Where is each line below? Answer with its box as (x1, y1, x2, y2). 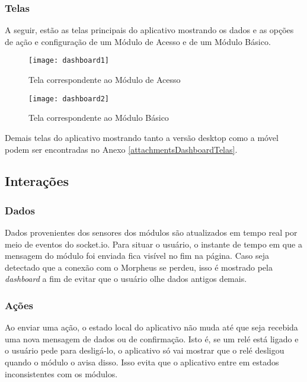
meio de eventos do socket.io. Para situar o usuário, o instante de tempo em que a (5, 237, 302, 250)
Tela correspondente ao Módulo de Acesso (28, 73, 181, 86)
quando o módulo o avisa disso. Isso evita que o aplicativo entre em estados (5, 356, 279, 368)
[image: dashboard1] (28, 56, 110, 65)
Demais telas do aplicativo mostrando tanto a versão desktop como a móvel (5, 131, 279, 143)
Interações (5, 172, 69, 190)
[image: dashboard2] (28, 94, 110, 103)
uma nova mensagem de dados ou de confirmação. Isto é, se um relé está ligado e (5, 332, 299, 345)
